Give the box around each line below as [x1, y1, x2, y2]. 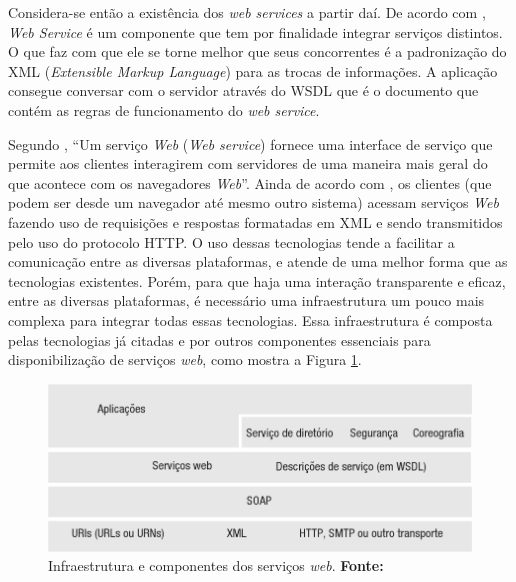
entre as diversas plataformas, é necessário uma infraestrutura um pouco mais [8, 290, 485, 311]
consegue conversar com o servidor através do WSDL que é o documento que [8, 80, 479, 101]
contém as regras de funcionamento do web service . [8, 99, 320, 120]
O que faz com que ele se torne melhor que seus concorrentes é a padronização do [8, 41, 507, 62]
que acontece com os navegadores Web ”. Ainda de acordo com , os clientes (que [8, 172, 492, 193]
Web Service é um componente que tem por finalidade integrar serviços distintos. [8, 21, 503, 42]
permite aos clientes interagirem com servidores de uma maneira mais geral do [8, 153, 488, 174]
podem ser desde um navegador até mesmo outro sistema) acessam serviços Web [8, 192, 499, 213]
